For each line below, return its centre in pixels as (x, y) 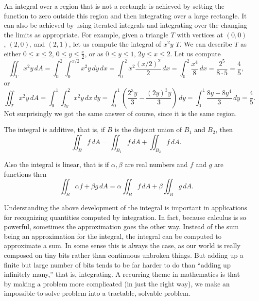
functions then (25, 174)
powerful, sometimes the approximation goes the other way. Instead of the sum (121, 226)
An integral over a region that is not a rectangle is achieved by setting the (114, 6)
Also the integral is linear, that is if (57, 164)
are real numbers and (156, 164)
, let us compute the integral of (115, 44)
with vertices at (200, 34)
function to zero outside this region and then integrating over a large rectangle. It (125, 15)
